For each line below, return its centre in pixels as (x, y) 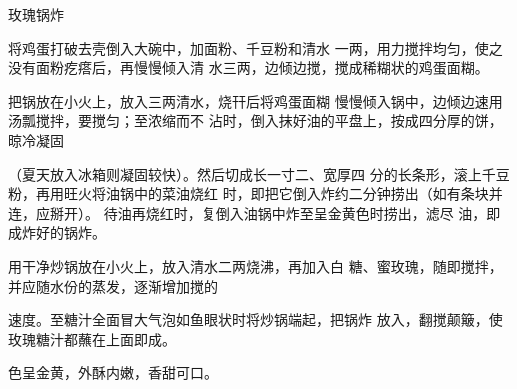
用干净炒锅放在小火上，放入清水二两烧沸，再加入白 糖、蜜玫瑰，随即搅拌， (255, 265)
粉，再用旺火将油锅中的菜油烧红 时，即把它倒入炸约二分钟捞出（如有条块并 (255, 193)
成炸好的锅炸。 (57, 232)
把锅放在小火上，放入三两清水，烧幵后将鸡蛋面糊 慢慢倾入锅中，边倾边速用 (255, 100)
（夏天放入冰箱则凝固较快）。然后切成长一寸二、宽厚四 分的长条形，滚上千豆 (259, 173)
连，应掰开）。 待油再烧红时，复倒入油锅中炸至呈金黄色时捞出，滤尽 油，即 (254, 212)
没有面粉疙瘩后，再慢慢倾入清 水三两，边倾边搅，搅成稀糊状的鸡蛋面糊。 (248, 67)
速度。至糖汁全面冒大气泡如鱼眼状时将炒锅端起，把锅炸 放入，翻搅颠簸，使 (255, 319)
